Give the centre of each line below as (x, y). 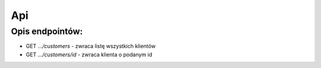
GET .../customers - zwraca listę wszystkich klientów (91, 46)
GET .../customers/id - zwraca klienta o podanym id (89, 54)
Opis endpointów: (47, 31)
